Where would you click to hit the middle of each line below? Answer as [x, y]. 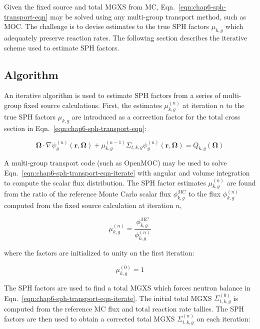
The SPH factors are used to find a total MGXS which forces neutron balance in [127, 287]
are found [241, 182]
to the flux [204, 194]
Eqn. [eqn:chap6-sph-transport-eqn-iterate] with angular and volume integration [127, 172]
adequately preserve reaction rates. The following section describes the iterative [126, 37]
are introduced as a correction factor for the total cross [156, 116]
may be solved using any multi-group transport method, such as [148, 16]
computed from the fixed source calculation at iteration [89, 205]
